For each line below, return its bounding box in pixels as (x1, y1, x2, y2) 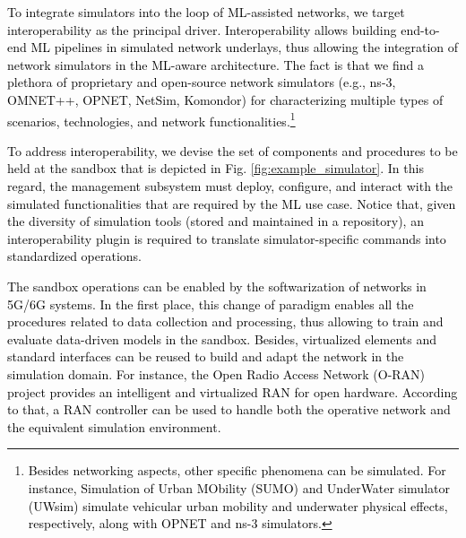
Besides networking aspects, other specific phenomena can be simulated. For (28, 461, 446, 480)
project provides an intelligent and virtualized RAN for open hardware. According (7, 382, 458, 401)
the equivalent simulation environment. (7, 417, 221, 436)
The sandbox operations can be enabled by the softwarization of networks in (7, 276, 427, 295)
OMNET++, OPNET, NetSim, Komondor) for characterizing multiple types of (7, 90, 444, 108)
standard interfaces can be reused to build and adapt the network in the (7, 347, 404, 366)
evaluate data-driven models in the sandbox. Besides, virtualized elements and (7, 329, 436, 348)
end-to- (401, 20, 440, 39)
